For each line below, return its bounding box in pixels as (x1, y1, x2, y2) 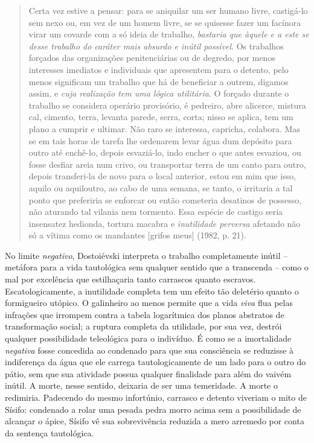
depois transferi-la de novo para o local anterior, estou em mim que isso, (28, 170, 296, 182)
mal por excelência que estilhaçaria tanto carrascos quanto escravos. (5, 273, 256, 285)
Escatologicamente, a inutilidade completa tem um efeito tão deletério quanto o (5, 284, 299, 297)
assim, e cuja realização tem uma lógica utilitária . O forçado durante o (28, 87, 289, 100)
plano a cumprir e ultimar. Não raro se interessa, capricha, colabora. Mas (28, 122, 300, 135)
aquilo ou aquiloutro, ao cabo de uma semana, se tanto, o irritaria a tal (28, 181, 293, 194)
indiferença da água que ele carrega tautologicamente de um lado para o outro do (5, 355, 306, 368)
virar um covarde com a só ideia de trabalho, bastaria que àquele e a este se (28, 28, 309, 40)
